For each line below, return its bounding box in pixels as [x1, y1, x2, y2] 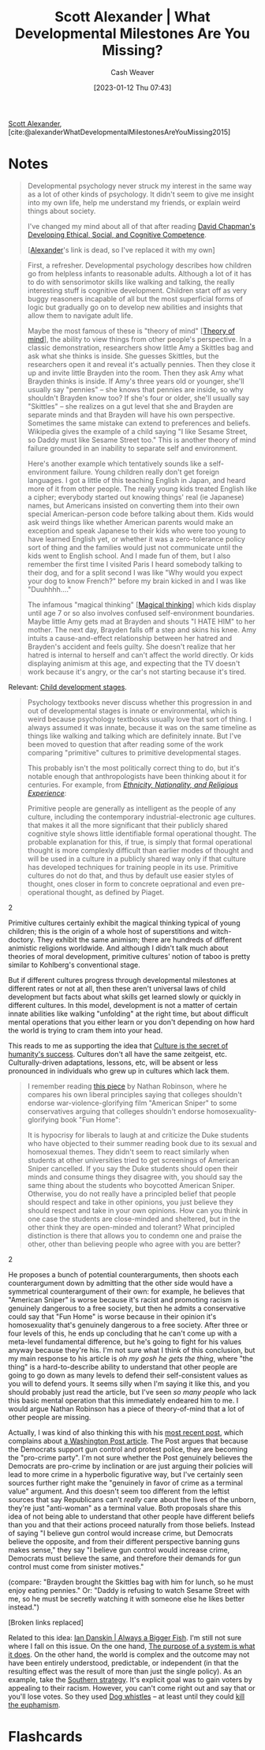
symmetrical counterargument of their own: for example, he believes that [8, 1287, 245, 1296]
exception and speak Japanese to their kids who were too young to [27, 526, 247, 535]
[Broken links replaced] [8, 1617, 84, 1627]
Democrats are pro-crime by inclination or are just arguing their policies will [8, 1461, 253, 1471]
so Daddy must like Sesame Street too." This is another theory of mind [27, 435, 256, 444]
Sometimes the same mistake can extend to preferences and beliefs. [27, 418, 251, 428]
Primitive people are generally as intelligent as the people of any [27, 804, 237, 813]
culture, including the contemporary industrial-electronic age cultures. [27, 811, 256, 821]
